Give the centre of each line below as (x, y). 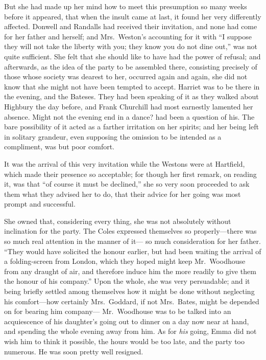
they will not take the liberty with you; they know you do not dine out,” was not (131, 46)
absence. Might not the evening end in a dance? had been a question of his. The (129, 116)
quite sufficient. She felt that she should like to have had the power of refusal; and (132, 56)
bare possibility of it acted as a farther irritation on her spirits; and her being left (131, 127)
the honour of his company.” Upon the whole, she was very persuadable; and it (127, 281)
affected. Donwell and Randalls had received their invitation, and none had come (131, 26)
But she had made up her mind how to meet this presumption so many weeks (126, 6)
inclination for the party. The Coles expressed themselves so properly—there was (130, 231)
